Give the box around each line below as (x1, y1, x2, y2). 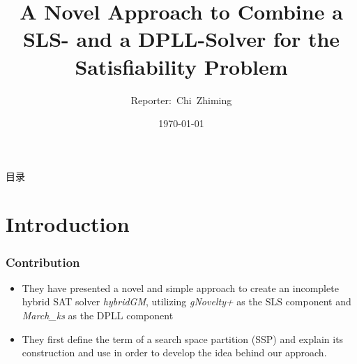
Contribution (6, 253, 80, 270)
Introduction (6, 210, 130, 238)
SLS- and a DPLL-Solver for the (22, 24, 340, 53)
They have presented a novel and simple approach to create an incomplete (22, 280, 339, 295)
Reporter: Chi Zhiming (130, 92, 232, 107)
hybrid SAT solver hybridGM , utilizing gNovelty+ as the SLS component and (22, 294, 351, 309)
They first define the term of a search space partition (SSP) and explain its (22, 331, 344, 346)
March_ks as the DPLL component (22, 308, 174, 323)
